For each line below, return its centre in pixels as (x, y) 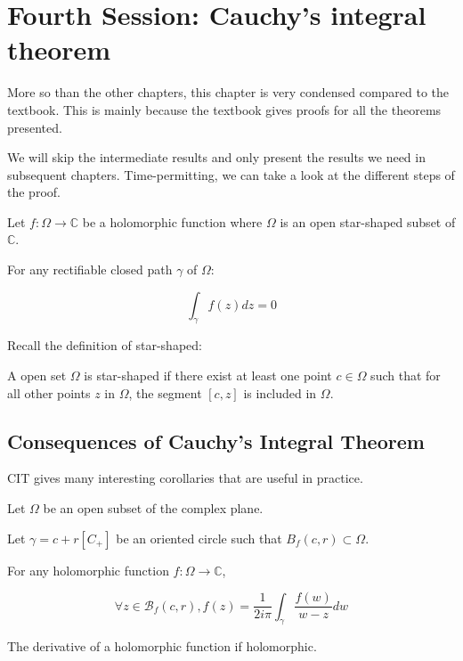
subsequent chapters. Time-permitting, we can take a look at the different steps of (231, 174)
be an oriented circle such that (199, 538)
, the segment (165, 392)
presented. (35, 127)
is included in (280, 392)
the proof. (34, 192)
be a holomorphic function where (172, 221)
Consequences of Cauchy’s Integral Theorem (216, 441)
